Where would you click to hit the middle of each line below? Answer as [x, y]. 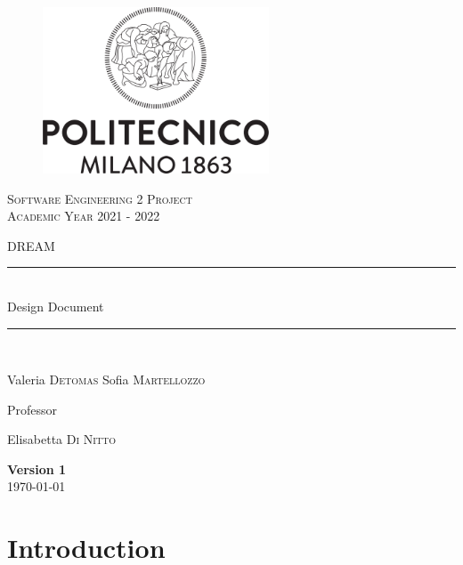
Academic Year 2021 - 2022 [84, 216]
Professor [32, 409]
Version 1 [37, 468]
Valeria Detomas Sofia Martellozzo [106, 379]
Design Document [56, 306]
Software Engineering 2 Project [100, 198]
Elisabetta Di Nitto [62, 439]
